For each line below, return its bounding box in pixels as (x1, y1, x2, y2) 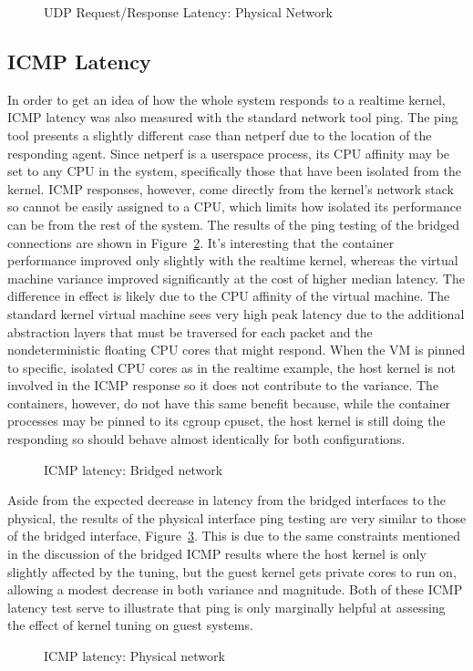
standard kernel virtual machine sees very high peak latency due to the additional (7, 304, 465, 323)
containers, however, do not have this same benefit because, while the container (7, 393, 451, 412)
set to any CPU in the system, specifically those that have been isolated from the (7, 161, 462, 181)
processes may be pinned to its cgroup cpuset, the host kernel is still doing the (7, 411, 446, 430)
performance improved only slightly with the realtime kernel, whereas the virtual (7, 251, 458, 270)
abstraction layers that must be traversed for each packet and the (7, 322, 373, 341)
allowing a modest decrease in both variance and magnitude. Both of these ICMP (7, 580, 463, 599)
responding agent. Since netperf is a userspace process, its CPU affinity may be (7, 143, 450, 162)
